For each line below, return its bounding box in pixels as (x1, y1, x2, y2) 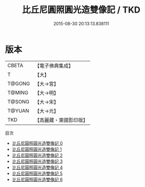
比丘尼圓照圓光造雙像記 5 (12, 170, 63, 176)
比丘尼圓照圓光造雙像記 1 (12, 146, 62, 152)
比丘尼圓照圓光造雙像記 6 (12, 176, 63, 182)
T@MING (7, 89, 29, 96)
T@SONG (7, 98, 30, 105)
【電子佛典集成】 (34, 62, 73, 69)
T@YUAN (7, 107, 29, 114)
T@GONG (7, 80, 30, 87)
